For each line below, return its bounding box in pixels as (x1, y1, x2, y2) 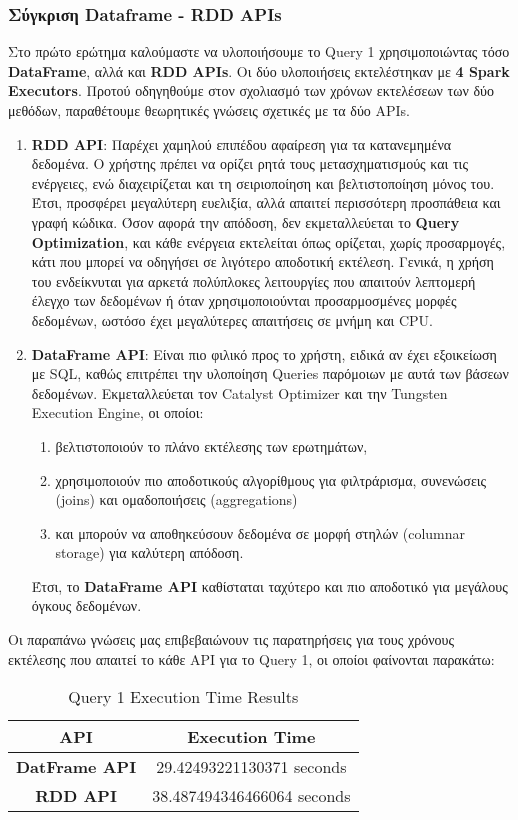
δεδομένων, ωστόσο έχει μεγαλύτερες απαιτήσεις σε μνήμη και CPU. (31, 309, 433, 330)
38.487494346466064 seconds (152, 784, 351, 808)
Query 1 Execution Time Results (68, 685, 299, 709)
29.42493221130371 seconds (156, 755, 347, 779)
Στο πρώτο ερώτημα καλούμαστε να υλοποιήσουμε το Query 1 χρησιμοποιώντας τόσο (8, 41, 510, 62)
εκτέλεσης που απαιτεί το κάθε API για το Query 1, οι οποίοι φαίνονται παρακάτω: (8, 648, 495, 669)
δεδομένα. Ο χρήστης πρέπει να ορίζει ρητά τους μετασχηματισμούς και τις (31, 153, 468, 174)
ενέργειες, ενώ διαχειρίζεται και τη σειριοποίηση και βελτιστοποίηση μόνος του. (31, 172, 495, 193)
